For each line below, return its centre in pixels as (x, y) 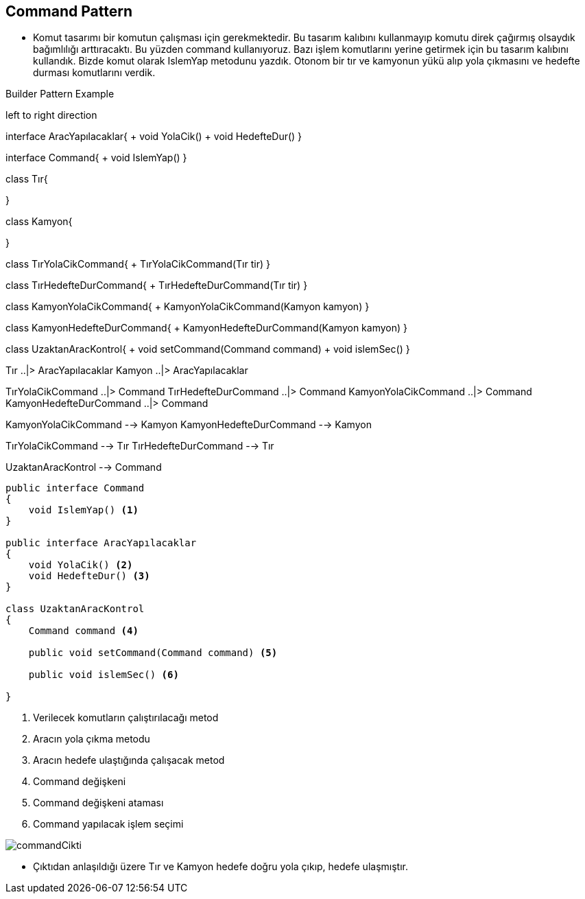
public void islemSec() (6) (104, 675)
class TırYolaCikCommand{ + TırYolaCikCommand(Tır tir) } (138, 264)
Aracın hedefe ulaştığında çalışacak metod (129, 760)
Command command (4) (83, 631)
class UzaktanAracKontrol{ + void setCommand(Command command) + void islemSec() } (208, 349)
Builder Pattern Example (60, 94)
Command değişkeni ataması (98, 803)
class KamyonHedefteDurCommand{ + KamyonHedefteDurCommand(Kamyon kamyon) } (206, 328)
